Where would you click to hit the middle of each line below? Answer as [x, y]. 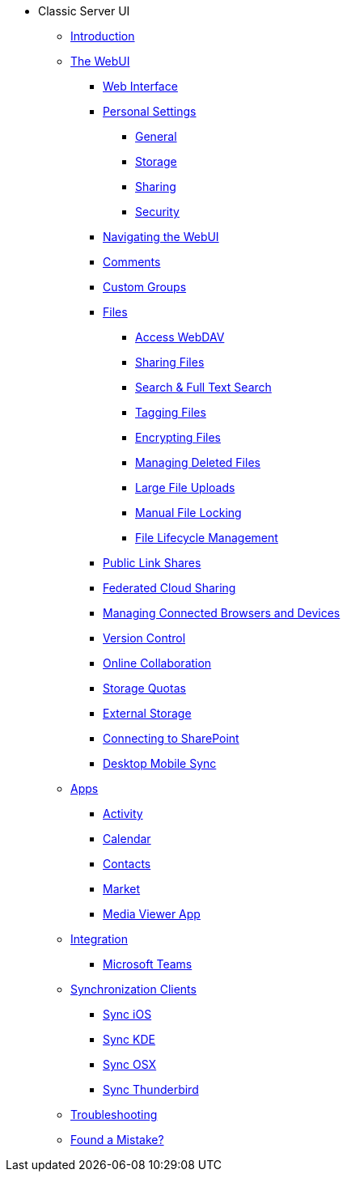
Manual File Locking [188, 513]
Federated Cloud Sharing [169, 588]
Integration [99, 939]
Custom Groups [145, 287]
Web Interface [140, 86]
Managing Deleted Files [198, 462]
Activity [123, 814]
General [156, 136]
